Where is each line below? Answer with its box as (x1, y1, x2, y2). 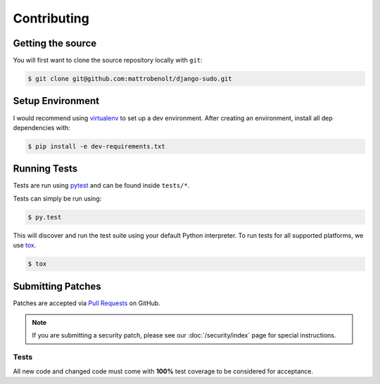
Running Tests (13, 162, 77, 175)
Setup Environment (13, 95, 100, 107)
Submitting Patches (13, 280, 101, 292)
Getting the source (13, 37, 97, 49)
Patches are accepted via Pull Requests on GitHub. (13, 299, 161, 307)
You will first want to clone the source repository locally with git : (13, 56, 203, 65)
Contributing (13, 11, 89, 26)
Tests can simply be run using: (13, 194, 102, 203)
